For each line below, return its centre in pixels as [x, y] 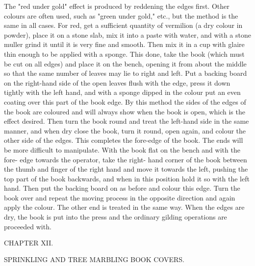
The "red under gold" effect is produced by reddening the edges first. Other [117, 6]
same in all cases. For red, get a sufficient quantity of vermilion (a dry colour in [123, 25]
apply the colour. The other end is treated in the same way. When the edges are [124, 207]
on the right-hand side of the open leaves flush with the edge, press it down [117, 82]
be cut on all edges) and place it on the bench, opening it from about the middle [125, 63]
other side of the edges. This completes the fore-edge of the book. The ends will [124, 140]
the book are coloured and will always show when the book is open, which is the [125, 111]
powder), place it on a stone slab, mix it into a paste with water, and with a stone [127, 34]
